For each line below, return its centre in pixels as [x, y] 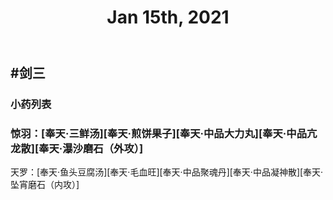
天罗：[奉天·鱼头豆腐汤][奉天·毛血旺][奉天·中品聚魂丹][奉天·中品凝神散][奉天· [167, 172]
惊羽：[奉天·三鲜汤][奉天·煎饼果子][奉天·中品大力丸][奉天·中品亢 [164, 134]
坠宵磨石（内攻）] [45, 185]
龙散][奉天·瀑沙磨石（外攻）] [77, 149]
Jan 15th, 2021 [168, 17]
